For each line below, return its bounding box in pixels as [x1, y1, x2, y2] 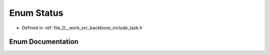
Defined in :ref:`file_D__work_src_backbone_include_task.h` [21, 25, 144, 31]
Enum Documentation [9, 38, 78, 46]
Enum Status [9, 7, 63, 18]
